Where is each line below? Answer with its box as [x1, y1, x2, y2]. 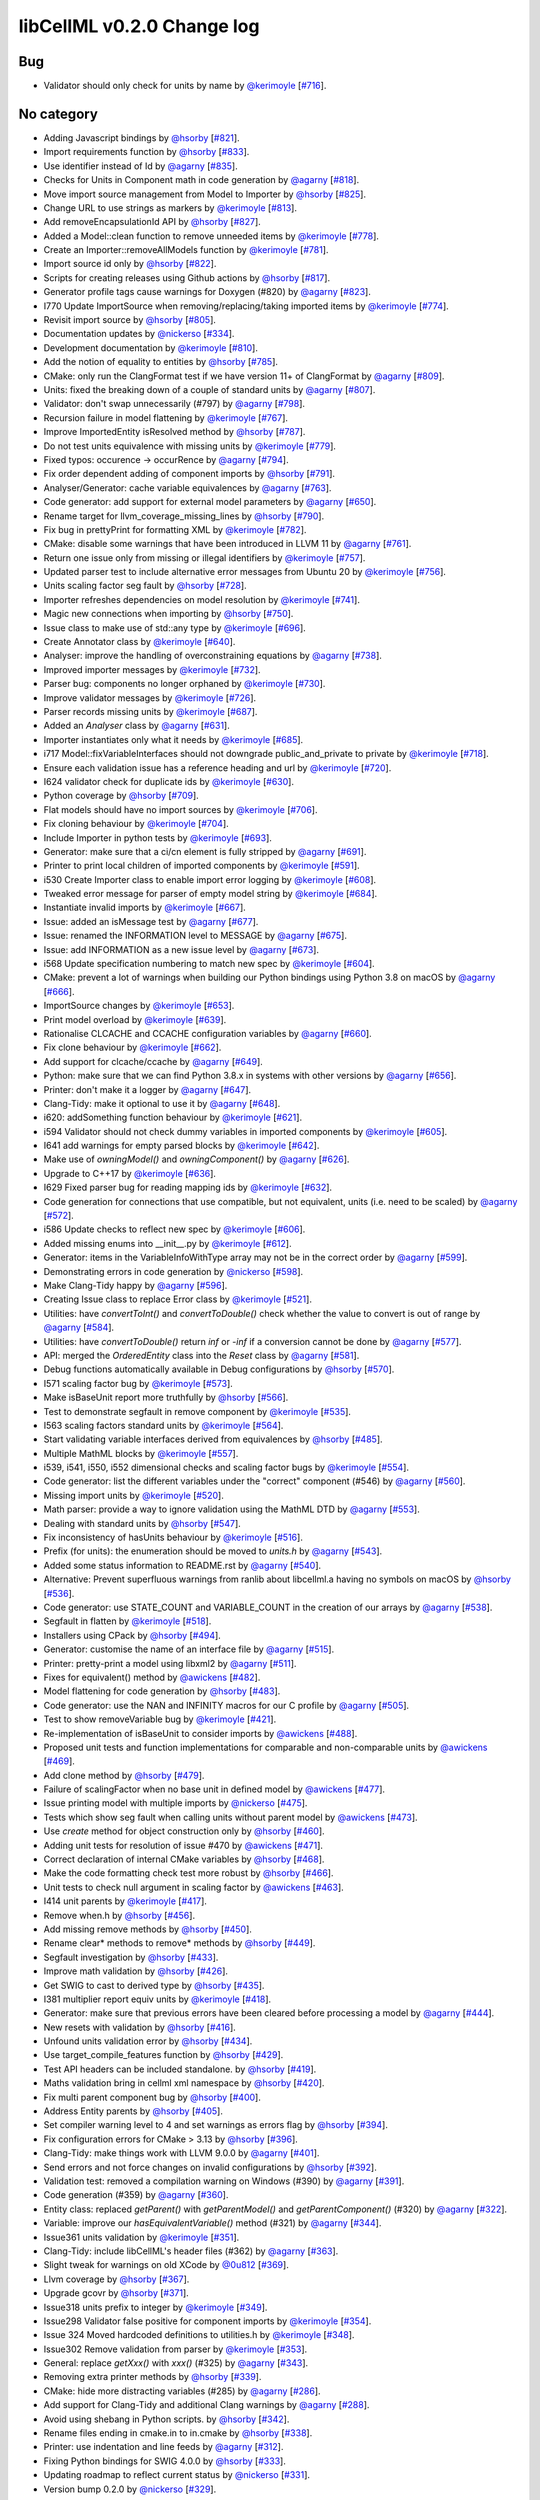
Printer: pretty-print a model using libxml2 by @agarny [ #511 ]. [43, 1657, 297, 1669]
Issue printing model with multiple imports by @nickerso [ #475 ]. [43, 1797, 308, 1809]
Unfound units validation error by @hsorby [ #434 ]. [43, 2035, 253, 2047]
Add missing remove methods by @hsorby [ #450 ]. [43, 1923, 252, 1935]
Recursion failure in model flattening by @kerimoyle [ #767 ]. [43, 411, 289, 424]
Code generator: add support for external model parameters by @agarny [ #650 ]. [43, 496, 377, 508]
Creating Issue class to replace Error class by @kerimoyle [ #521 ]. [43, 1293, 312, 1305]
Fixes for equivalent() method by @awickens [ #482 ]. [43, 1671, 261, 1683]
